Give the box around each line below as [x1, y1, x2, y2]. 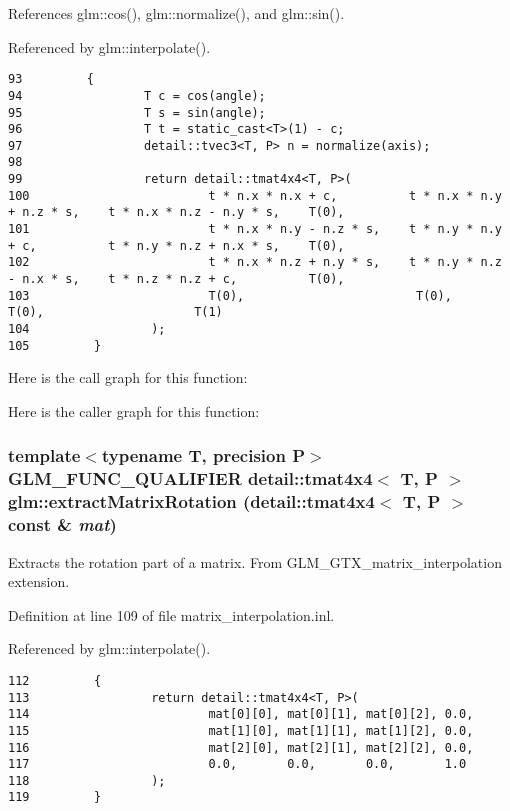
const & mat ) [8, 512, 117, 537]
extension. [8, 571, 70, 592]
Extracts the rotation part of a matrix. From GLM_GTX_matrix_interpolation [8, 551, 502, 572]
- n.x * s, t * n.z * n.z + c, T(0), [8, 272, 345, 287]
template [8, 443, 81, 468]
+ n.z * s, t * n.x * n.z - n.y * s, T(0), [8, 205, 345, 220]
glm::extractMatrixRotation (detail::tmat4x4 [8, 489, 375, 514]
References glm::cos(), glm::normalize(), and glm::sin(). [8, 3, 345, 23]
